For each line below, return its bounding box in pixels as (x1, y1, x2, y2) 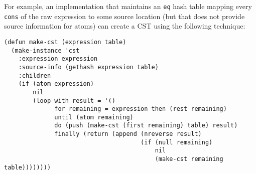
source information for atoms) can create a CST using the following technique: (4, 21, 245, 31)
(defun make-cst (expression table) (4, 38, 126, 46)
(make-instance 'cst (11, 47, 80, 54)
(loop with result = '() (33, 97, 115, 104)
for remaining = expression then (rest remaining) (54, 105, 227, 113)
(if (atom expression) (18, 80, 94, 88)
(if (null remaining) (141, 138, 213, 146)
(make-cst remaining (155, 155, 223, 163)
